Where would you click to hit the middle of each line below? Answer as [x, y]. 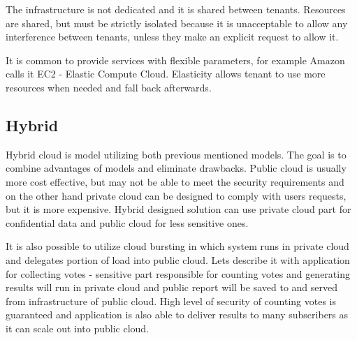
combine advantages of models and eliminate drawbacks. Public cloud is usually [176, 168]
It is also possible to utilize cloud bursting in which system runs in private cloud [177, 246]
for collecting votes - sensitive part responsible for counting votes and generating [178, 273]
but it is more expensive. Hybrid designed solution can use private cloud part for [178, 209]
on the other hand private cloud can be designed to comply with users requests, [176, 195]
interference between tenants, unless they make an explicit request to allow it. [172, 37]
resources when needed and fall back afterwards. [109, 87]
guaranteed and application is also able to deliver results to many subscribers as [177, 315]
